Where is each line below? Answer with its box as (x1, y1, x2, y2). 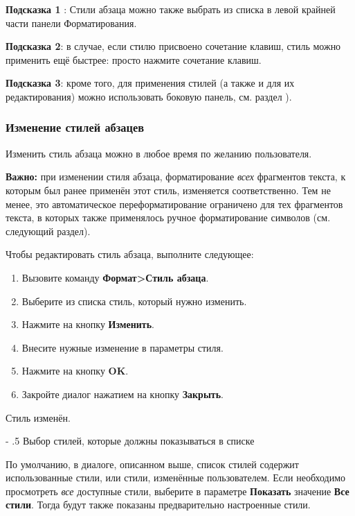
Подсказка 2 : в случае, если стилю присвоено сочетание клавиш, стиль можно (6, 39, 341, 53)
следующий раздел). (6, 223, 91, 238)
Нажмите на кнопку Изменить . (21, 317, 154, 332)
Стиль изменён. (6, 410, 71, 424)
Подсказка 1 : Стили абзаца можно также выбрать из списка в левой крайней (6, 2, 336, 16)
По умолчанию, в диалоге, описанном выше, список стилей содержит (6, 456, 299, 471)
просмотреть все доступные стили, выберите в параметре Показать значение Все (6, 483, 349, 498)
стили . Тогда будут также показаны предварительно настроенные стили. (6, 497, 311, 512)
